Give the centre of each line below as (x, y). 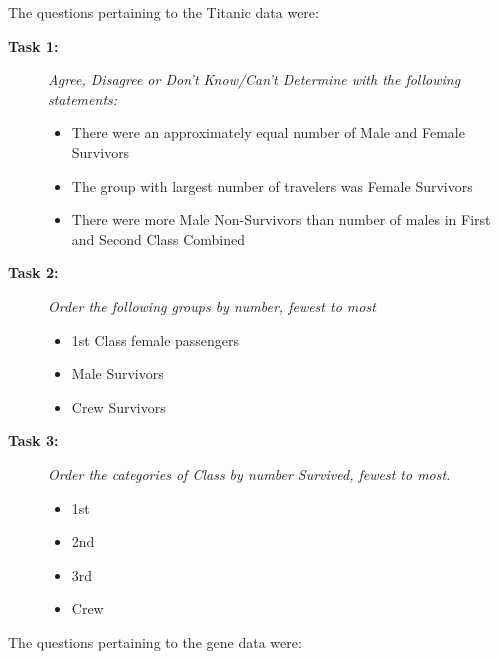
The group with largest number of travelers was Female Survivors (272, 185)
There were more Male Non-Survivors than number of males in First (281, 219)
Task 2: (33, 272)
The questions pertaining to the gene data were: (155, 641)
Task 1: (33, 45)
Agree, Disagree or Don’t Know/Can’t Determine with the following (254, 79)
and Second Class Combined (158, 238)
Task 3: (33, 440)
